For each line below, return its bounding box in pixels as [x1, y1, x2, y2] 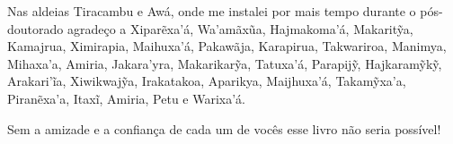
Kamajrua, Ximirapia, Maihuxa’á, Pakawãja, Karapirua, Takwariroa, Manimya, [7, 37, 447, 55]
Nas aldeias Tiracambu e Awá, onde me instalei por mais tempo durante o [7, 2, 416, 20]
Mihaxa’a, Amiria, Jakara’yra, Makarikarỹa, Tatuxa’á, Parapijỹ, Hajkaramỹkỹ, [7, 54, 442, 72]
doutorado [7, 19, 64, 38]
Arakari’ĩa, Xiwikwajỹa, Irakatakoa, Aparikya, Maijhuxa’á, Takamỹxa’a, [7, 72, 406, 90]
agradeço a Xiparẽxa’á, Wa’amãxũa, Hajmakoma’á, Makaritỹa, [67, 19, 413, 38]
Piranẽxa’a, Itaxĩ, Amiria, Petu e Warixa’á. [7, 89, 245, 107]
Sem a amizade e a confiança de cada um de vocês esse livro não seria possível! [7, 119, 441, 138]
